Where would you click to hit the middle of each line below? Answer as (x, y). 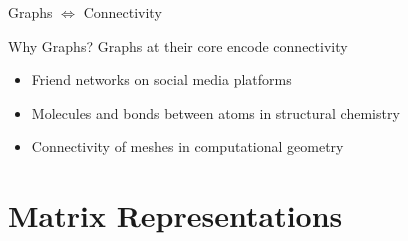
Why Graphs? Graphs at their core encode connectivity (178, 45)
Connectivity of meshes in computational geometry (187, 146)
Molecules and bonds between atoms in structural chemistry (215, 112)
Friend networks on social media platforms (161, 79)
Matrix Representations (175, 215)
